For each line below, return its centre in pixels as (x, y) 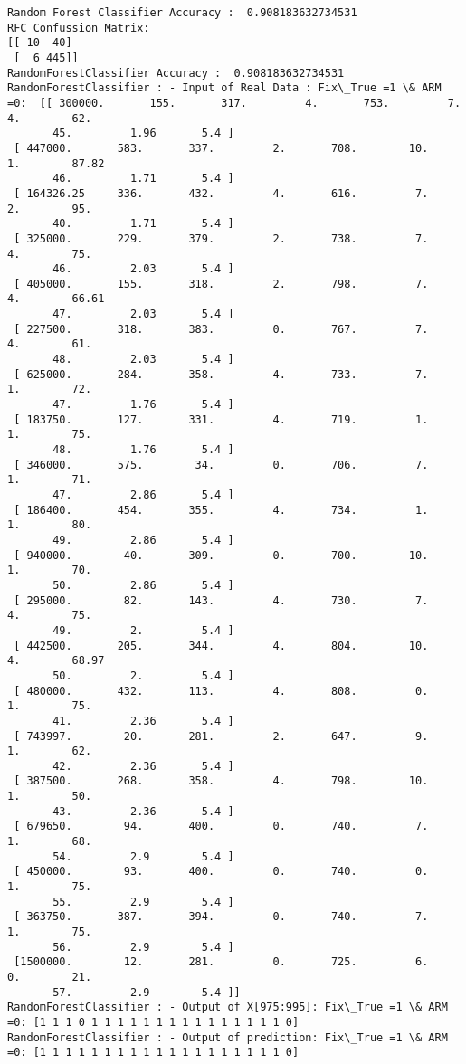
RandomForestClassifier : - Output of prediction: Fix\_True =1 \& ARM (228, 1037)
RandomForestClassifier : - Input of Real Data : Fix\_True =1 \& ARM (224, 88)
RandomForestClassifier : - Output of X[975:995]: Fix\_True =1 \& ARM (228, 1007)
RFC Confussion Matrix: (79, 28)
